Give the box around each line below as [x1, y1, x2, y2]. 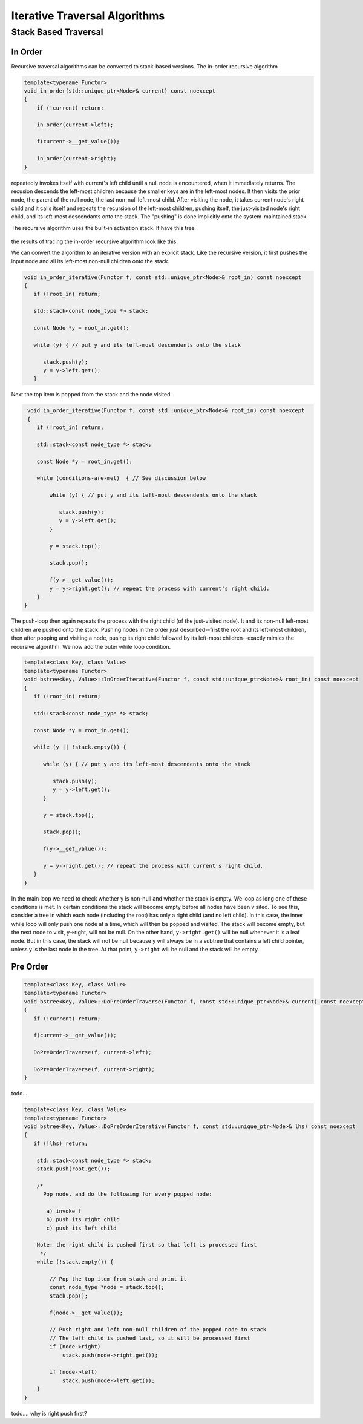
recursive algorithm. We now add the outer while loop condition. [11, 643, 171, 650]
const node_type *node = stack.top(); [49, 1284, 165, 1291]
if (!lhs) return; [33, 1140, 88, 1147]
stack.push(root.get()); [36, 1165, 111, 1172]
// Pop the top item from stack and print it [49, 1276, 187, 1282]
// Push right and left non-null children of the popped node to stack [49, 1326, 267, 1333]
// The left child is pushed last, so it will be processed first [49, 1334, 251, 1342]
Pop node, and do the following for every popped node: [43, 1191, 212, 1198]
